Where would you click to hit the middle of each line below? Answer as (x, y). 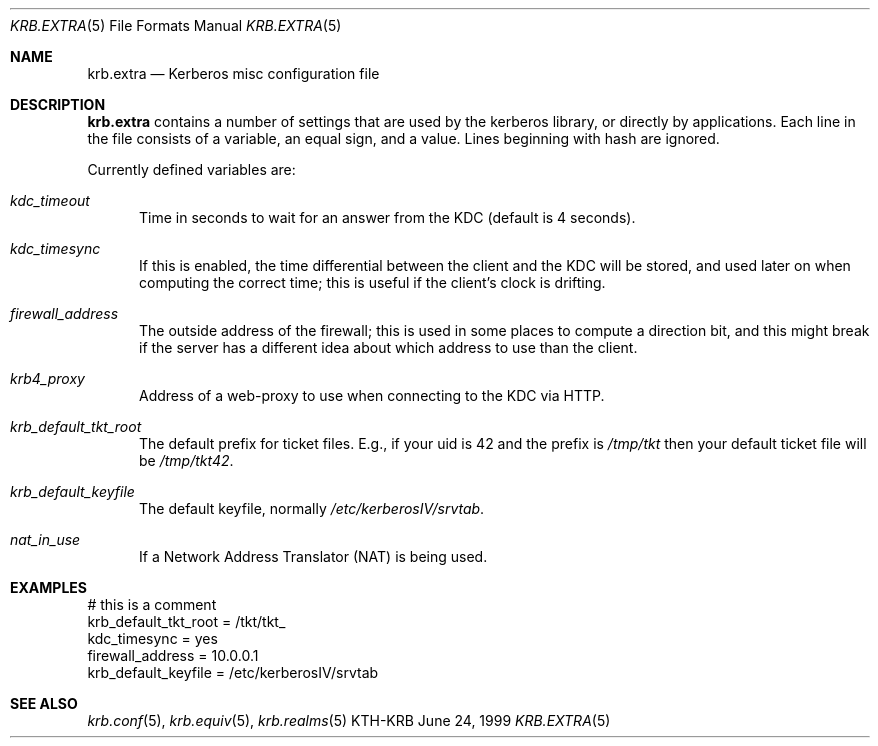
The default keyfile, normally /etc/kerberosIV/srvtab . (312, 508)
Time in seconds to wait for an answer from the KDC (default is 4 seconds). (387, 217)
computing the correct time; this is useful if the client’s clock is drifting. (372, 282)
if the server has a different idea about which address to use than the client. (388, 347)
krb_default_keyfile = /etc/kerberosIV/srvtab (233, 672)
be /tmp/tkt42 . (186, 460)
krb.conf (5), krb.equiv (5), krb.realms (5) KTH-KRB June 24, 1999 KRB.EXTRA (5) (349, 720)
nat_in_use (45, 539)
